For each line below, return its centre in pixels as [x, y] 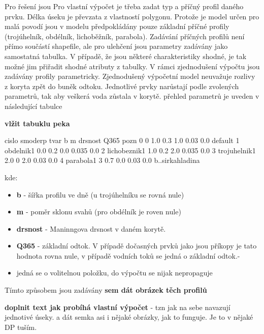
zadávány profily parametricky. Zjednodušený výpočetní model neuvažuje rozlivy [130, 76]
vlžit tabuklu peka [37, 123]
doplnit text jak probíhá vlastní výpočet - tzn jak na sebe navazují [118, 307]
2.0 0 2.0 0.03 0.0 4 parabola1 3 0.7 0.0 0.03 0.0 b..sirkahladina [102, 160]
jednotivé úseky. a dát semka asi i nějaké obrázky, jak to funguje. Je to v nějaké [129, 317]
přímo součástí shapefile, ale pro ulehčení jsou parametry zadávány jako [116, 46]
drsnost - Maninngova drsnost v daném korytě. [91, 228]
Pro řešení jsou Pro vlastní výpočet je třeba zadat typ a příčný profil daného [124, 6]
